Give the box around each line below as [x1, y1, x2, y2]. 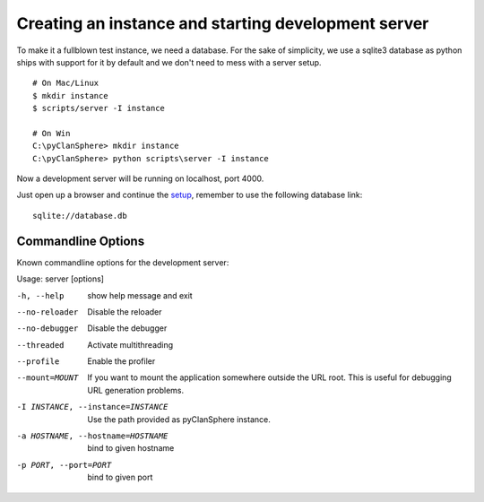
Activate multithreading [87, 339, 174, 350]
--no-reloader [16, 307, 79, 317]
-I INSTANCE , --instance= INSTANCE [16, 402, 169, 412]
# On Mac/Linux [32, 78, 99, 89]
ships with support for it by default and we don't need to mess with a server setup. [16, 56, 322, 67]
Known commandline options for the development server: [16, 256, 229, 268]
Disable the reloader [87, 306, 162, 317]
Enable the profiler [87, 356, 156, 367]
